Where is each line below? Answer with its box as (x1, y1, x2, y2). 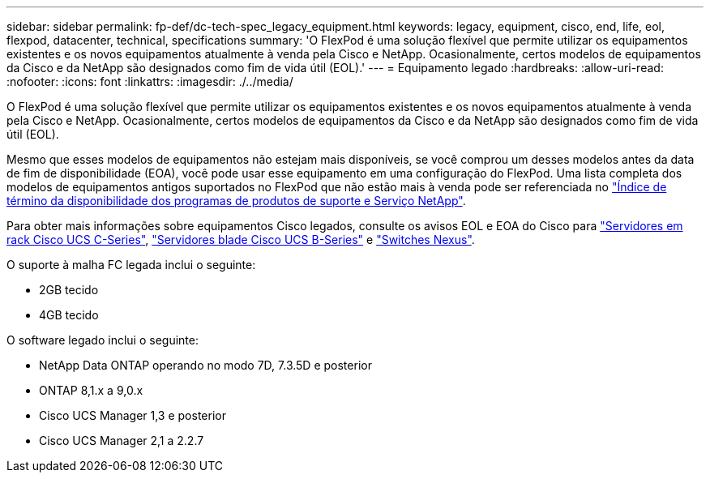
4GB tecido (39, 308, 99, 322)
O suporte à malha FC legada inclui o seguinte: (6, 258, 256, 272)
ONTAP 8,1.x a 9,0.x (39, 383, 143, 397)
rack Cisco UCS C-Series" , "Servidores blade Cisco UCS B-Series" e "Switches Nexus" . (6, 233, 475, 246)
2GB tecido (39, 283, 99, 297)
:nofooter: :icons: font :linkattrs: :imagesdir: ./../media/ (6, 75, 293, 88)
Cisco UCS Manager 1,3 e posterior (39, 408, 226, 422)
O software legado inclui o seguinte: (6, 333, 199, 347)
